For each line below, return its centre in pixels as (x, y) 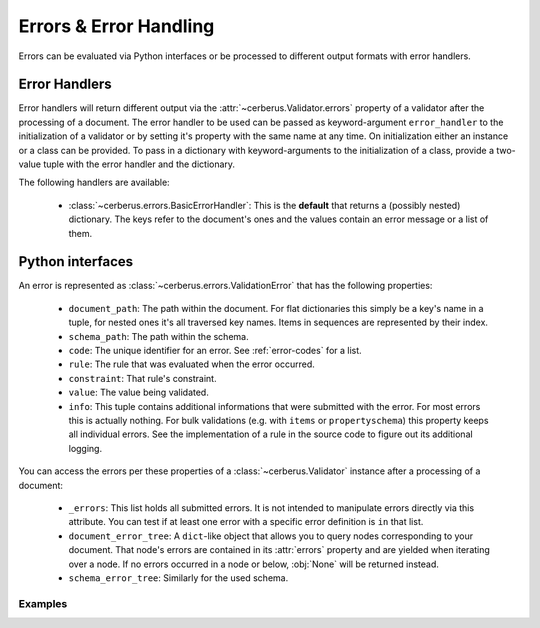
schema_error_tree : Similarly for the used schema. (178, 577)
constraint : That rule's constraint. (142, 378)
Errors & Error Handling (116, 26)
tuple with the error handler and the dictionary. (139, 164)
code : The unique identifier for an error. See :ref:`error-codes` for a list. (215, 351)
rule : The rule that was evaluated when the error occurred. (191, 364)
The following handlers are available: (94, 182)
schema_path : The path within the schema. (158, 336)
